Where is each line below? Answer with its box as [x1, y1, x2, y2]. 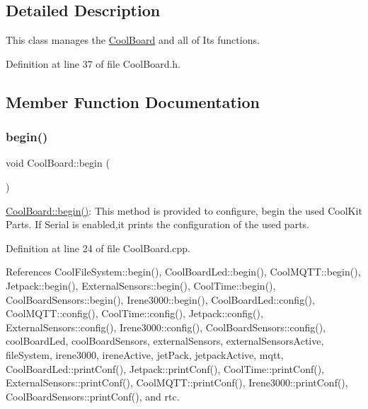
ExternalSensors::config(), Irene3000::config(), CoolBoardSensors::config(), [6, 319, 326, 334]
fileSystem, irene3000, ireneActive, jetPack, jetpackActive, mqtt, [6, 347, 284, 362]
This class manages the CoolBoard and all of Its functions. [6, 32, 260, 47]
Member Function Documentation [6, 90, 260, 112]
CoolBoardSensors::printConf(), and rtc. [6, 389, 180, 403]
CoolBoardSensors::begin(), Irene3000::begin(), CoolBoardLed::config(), [6, 292, 315, 307]
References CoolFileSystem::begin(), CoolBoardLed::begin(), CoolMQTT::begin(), [6, 264, 361, 279]
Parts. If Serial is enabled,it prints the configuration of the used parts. [6, 217, 309, 232]
